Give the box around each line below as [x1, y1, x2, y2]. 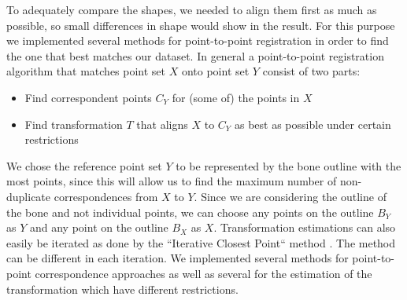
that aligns [136, 115, 188, 132]
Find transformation [24, 115, 123, 132]
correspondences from [54, 188, 158, 204]
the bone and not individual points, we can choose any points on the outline [6, 203, 374, 220]
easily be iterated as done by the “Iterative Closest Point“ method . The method [6, 234, 396, 251]
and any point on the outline [29, 219, 168, 236]
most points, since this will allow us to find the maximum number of [6, 173, 337, 189]
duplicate [6, 188, 51, 204]
